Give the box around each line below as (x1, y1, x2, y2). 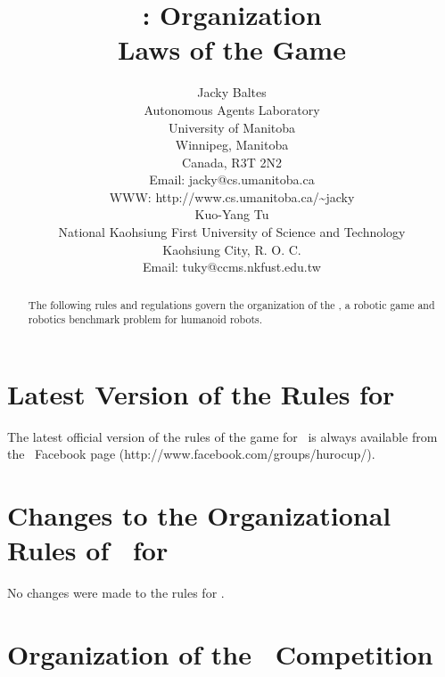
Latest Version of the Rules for (7, 375, 395, 412)
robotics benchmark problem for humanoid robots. (28, 312, 263, 327)
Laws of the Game (118, 31, 346, 68)
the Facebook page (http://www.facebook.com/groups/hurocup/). (7, 445, 375, 463)
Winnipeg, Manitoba (175, 135, 289, 154)
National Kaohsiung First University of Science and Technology (58, 223, 406, 241)
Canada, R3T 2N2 (182, 152, 282, 171)
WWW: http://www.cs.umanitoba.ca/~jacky (109, 187, 355, 206)
